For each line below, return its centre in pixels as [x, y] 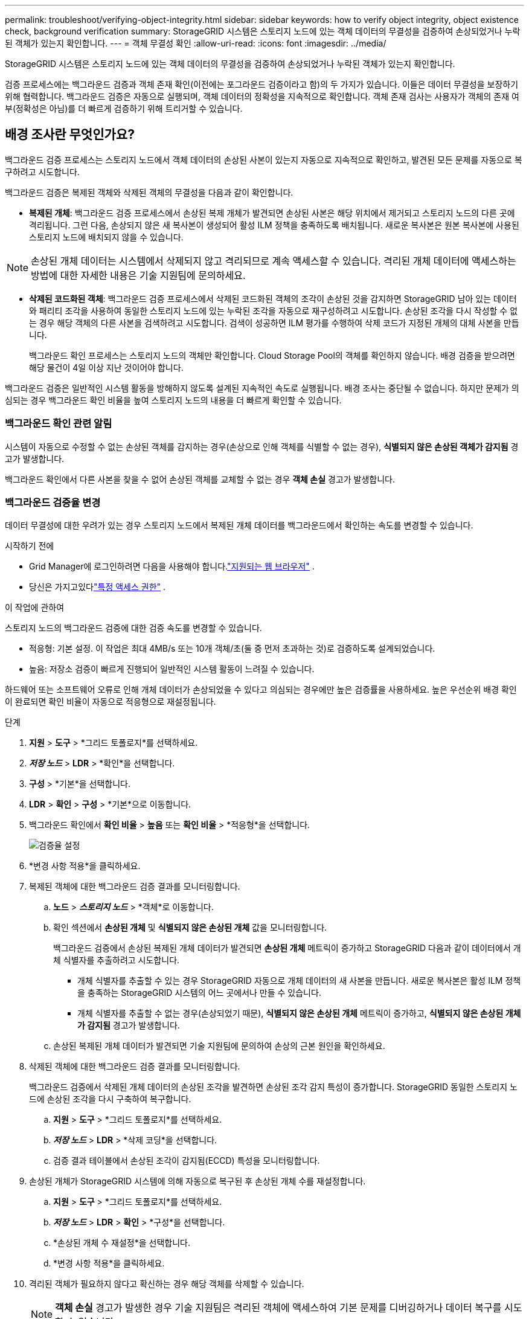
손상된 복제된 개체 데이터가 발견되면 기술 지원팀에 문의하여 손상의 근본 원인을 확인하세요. [219, 1046]
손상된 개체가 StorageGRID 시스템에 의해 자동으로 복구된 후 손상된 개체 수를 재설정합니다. [197, 1181]
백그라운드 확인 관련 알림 [59, 424]
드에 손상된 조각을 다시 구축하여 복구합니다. [110, 1099]
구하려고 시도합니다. [42, 172]
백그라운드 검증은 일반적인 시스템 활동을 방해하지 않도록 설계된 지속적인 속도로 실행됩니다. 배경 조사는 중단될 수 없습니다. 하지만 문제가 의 [262, 388]
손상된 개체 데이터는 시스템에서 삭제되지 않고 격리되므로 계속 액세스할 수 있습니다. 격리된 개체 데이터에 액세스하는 [274, 261]
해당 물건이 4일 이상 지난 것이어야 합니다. [106, 367]
